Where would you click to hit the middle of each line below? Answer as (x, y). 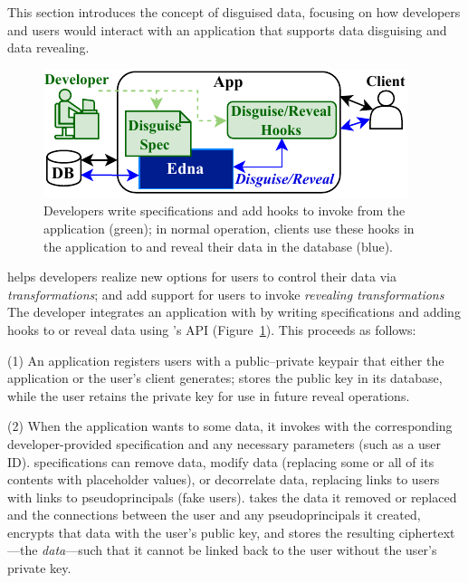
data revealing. (48, 48)
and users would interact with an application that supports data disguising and (227, 29)
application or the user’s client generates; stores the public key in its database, (225, 378)
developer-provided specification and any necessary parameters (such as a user (224, 443)
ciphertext (427, 532)
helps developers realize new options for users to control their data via (202, 277)
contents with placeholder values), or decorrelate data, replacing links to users (224, 479)
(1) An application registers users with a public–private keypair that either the (226, 360)
